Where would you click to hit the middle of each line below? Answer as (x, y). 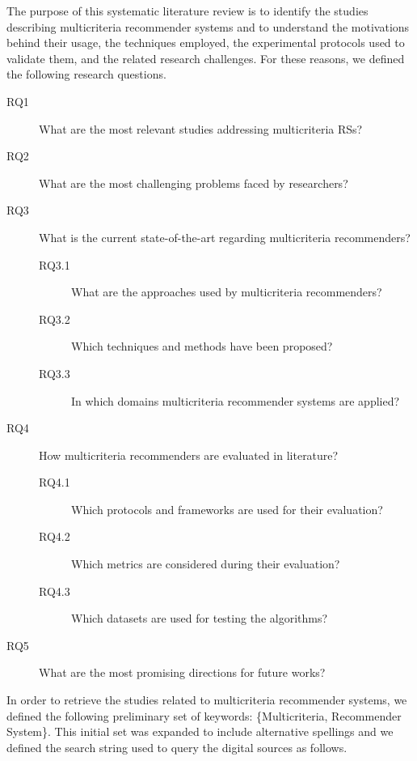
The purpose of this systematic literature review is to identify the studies (187, 11)
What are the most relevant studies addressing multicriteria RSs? (201, 128)
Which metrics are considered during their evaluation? (206, 564)
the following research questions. (86, 74)
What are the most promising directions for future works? (182, 672)
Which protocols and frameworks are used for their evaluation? (227, 509)
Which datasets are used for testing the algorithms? (200, 618)
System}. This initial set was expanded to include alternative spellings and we (200, 731)
